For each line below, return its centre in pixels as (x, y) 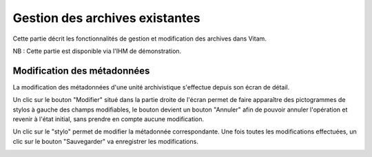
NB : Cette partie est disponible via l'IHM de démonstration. (97, 51)
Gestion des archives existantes (106, 18)
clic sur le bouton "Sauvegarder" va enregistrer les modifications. (106, 141)
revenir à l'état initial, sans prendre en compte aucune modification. (108, 119)
